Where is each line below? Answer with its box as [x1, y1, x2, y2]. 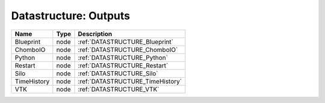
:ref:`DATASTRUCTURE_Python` [78, 53, 169, 61]
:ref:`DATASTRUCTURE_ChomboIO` [78, 45, 178, 54]
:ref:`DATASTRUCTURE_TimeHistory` [78, 77, 182, 86]
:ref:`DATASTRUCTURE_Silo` [78, 69, 159, 78]
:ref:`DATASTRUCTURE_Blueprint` [78, 37, 174, 46]
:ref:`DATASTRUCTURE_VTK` [78, 85, 159, 93]
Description [78, 30, 113, 38]
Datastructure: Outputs [11, 9, 131, 22]
